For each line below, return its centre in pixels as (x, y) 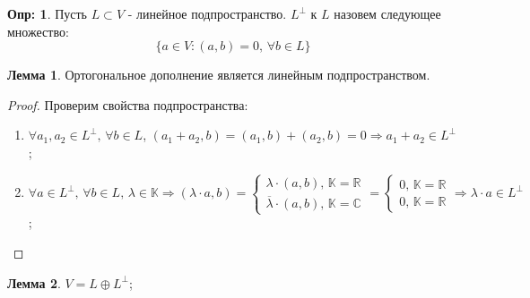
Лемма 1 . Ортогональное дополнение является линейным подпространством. (219, 75)
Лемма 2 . (34, 282)
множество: (38, 31)
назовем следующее (387, 13)
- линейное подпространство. (207, 13)
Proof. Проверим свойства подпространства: (128, 104)
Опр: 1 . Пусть (48, 13)
